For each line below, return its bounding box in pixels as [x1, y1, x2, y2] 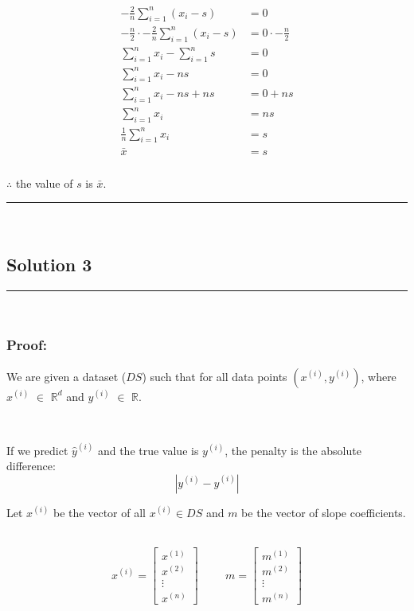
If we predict [6, 442, 68, 458]
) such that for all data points [142, 368, 287, 384]
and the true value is [97, 442, 199, 458]
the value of [15, 174, 73, 191]
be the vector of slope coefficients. [241, 504, 406, 520]
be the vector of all [53, 504, 146, 520]
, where [361, 368, 396, 384]
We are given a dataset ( [6, 368, 127, 384]
